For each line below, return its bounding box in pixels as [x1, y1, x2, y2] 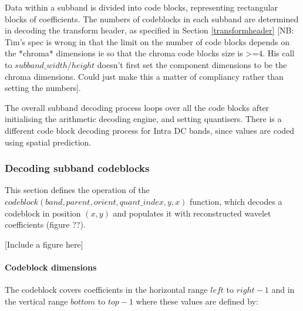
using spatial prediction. [5, 136, 92, 148]
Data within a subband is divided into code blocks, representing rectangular [5, 1, 278, 13]
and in [271, 283, 295, 296]
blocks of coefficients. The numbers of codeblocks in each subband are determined [5, 12, 299, 25]
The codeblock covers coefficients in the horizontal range [5, 283, 208, 296]
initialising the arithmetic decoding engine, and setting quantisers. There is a [5, 113, 282, 125]
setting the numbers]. [5, 82, 81, 94]
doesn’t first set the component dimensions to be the [97, 58, 287, 70]
